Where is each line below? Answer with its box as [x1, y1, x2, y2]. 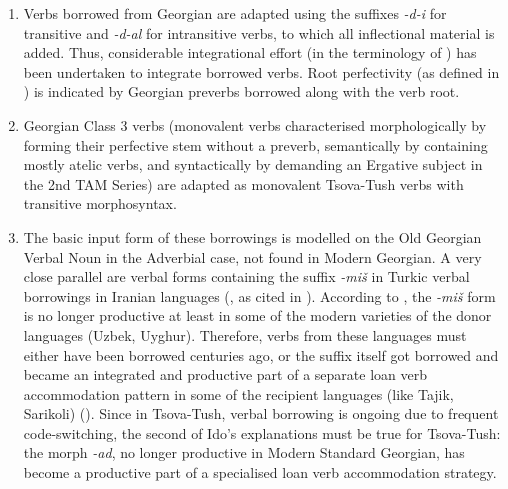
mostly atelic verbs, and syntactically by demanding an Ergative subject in [23, 154, 483, 175]
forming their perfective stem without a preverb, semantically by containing [23, 134, 488, 155]
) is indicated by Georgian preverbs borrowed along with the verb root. [23, 81, 460, 102]
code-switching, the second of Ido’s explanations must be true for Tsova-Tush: [23, 422, 501, 443]
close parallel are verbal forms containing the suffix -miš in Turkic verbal [23, 266, 470, 287]
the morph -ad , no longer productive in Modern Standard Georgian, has [23, 442, 465, 463]
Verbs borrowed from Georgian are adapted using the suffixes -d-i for [23, 3, 447, 23]
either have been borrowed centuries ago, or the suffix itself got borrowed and [23, 344, 499, 365]
